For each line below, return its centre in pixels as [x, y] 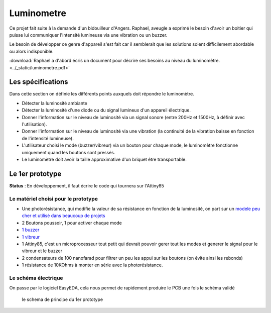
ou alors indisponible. [31, 51]
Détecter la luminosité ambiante [55, 103]
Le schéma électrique [36, 278]
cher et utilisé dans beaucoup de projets [63, 216]
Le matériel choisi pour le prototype [53, 198]
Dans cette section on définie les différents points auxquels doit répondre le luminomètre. [102, 94]
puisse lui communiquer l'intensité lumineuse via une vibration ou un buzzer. [88, 35]
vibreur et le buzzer [42, 251]
